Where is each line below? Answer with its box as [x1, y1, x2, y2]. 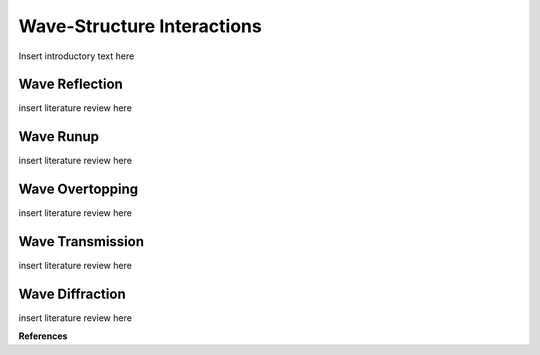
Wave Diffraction [18, 285, 126, 302]
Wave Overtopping [18, 181, 139, 198]
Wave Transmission [18, 233, 145, 250]
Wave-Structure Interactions [18, 15, 262, 37]
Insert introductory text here [18, 50, 135, 62]
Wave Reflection [18, 76, 124, 93]
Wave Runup [18, 128, 100, 145]
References [18, 330, 68, 342]
